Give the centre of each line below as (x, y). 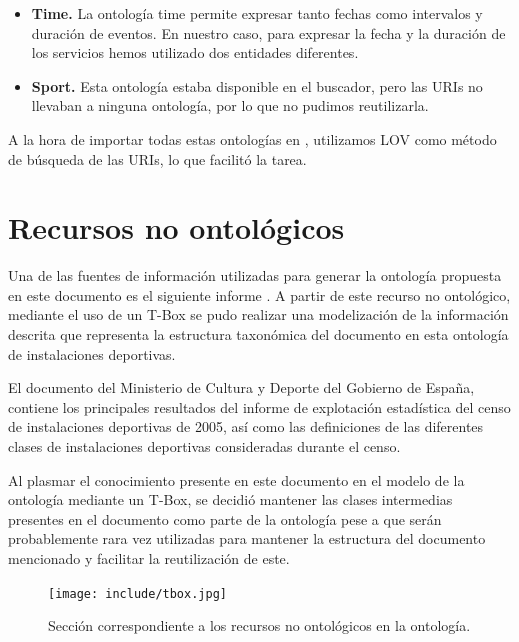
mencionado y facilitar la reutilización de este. (149, 558)
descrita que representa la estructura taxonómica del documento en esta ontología (258, 334)
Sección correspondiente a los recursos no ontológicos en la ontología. (259, 625)
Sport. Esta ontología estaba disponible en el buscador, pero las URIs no (257, 85)
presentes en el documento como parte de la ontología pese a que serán (225, 518)
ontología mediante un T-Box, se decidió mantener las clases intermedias (230, 499)
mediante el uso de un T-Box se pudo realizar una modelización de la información (258, 314)
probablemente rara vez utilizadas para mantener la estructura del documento (247, 538)
